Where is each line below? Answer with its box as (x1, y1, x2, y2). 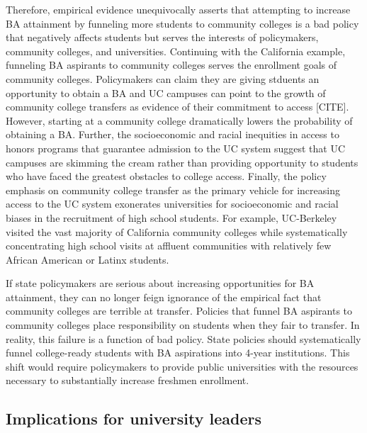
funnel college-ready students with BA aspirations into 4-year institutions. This (6, 345, 350, 360)
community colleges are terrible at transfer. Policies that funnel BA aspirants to (6, 303, 353, 318)
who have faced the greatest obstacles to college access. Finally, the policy (6, 169, 327, 184)
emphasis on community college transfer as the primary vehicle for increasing (6, 182, 340, 197)
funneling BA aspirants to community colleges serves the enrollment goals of (6, 57, 337, 72)
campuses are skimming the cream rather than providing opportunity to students (6, 154, 358, 169)
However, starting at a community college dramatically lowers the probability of (6, 113, 353, 128)
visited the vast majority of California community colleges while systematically (6, 224, 348, 239)
